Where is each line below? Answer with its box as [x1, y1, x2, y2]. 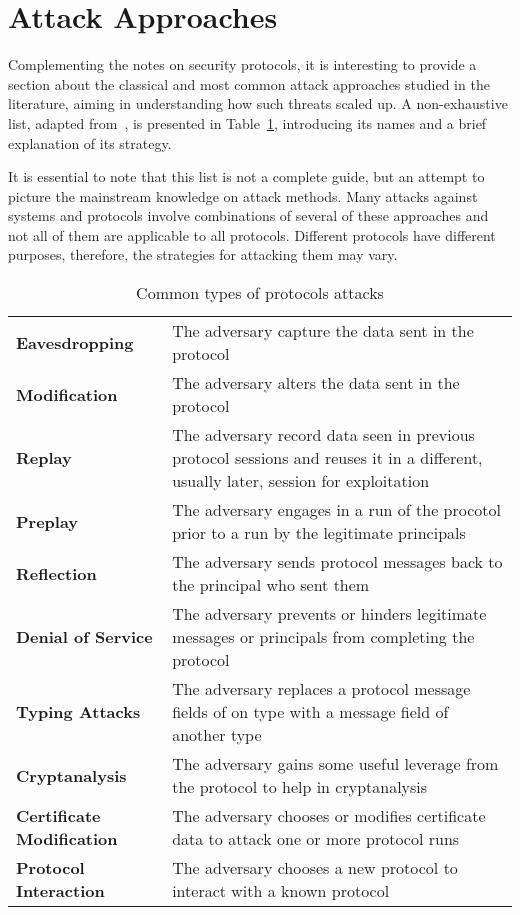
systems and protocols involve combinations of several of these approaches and [8, 205, 489, 226]
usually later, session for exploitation [172, 469, 430, 493]
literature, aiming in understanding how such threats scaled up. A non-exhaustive [8, 93, 508, 114]
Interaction [16, 879, 105, 903]
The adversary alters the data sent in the [172, 371, 460, 395]
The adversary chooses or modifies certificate [172, 804, 486, 828]
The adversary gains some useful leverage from [172, 752, 499, 776]
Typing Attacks [16, 700, 141, 724]
